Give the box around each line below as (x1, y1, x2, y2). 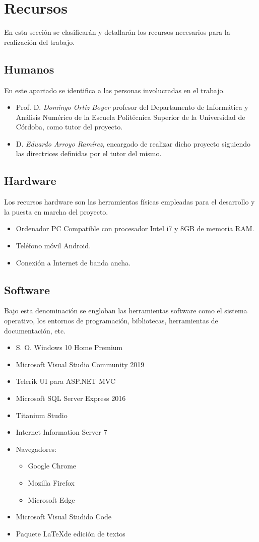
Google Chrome (28, 460, 77, 471)
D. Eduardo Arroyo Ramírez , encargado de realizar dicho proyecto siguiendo (16, 138, 251, 149)
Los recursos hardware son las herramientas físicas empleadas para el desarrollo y (4, 196, 255, 207)
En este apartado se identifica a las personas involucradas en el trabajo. (4, 85, 225, 95)
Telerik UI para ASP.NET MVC (16, 376, 116, 386)
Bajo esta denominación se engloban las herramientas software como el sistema (4, 305, 247, 316)
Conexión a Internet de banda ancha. (16, 257, 131, 267)
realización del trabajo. (4, 36, 75, 47)
